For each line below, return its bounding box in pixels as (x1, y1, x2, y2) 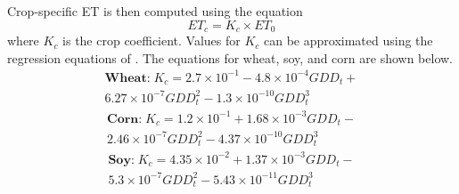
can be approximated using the (264, 31, 433, 50)
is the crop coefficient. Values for (62, 31, 241, 50)
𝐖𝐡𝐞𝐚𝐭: (104, 71, 151, 85)
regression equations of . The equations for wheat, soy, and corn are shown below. (7, 48, 453, 67)
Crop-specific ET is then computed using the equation (7, 2, 303, 20)
